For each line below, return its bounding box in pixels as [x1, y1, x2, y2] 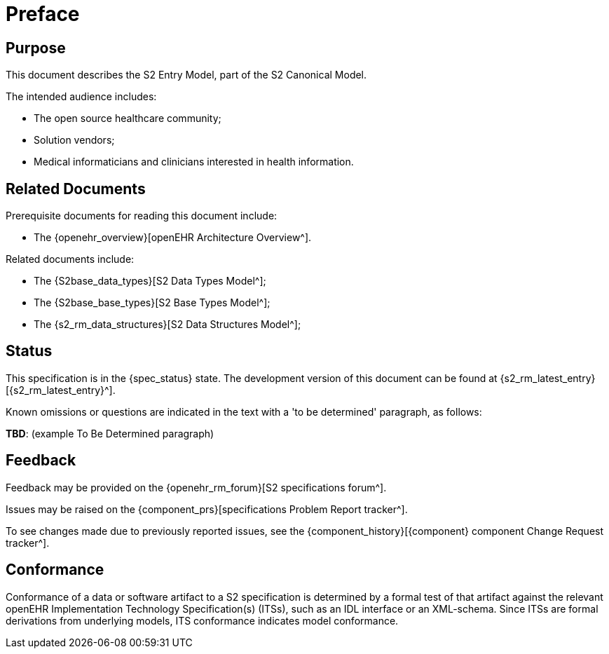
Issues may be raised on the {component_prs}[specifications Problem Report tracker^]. [6, 503, 408, 515]
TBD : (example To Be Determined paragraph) [6, 427, 214, 440]
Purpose [6, 39, 66, 57]
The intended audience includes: [6, 90, 157, 103]
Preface [6, 2, 80, 26]
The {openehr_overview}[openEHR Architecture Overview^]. [34, 231, 312, 244]
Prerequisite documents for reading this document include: [6, 210, 278, 222]
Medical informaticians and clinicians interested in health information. [34, 156, 354, 168]
